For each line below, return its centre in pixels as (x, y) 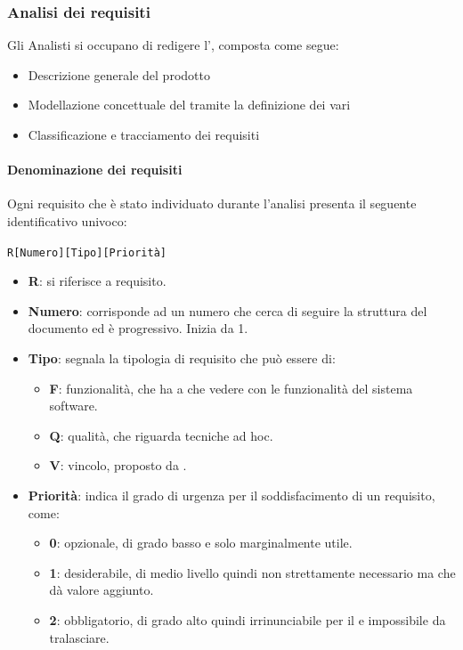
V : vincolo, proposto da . (118, 465)
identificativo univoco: (67, 220)
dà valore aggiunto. (102, 590)
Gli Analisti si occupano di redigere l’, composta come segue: (173, 45)
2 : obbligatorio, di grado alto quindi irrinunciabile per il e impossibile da (248, 619)
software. (73, 406)
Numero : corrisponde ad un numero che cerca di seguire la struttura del (227, 310)
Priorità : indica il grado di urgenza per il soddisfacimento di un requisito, (231, 495)
